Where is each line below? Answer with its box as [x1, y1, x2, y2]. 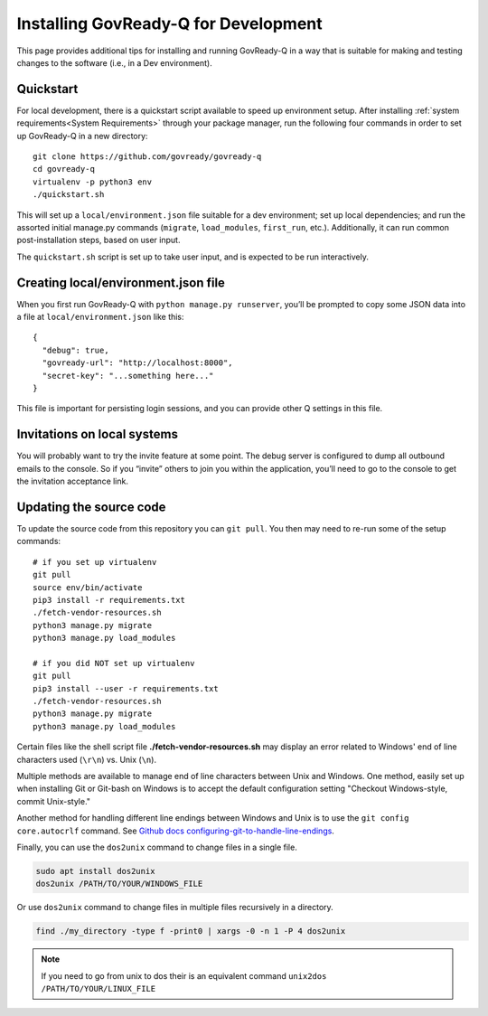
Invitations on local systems [16, 427, 178, 442]
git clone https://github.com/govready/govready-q [33, 152, 262, 162]
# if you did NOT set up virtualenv [33, 658, 195, 668]
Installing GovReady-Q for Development [16, 14, 323, 33]
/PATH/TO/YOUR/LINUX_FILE [41, 983, 156, 994]
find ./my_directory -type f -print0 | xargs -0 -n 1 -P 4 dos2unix [35, 927, 346, 936]
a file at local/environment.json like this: [16, 312, 184, 323]
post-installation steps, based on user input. [16, 235, 181, 246]
